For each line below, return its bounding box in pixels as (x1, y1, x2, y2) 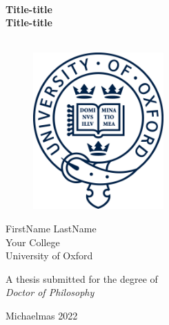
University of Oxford (6, 248, 93, 263)
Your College (6, 234, 60, 249)
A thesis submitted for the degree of (6, 271, 158, 286)
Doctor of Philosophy (6, 285, 95, 299)
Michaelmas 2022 (6, 308, 78, 322)
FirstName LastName (6, 221, 97, 236)
